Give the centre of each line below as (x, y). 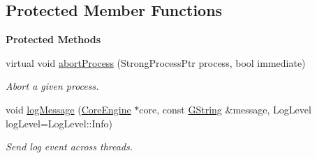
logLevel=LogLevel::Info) (59, 123)
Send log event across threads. (69, 147)
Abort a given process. (52, 86)
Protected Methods (53, 39)
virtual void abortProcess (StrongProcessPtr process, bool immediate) (156, 62)
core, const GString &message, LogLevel (225, 109)
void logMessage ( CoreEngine (68, 109)
